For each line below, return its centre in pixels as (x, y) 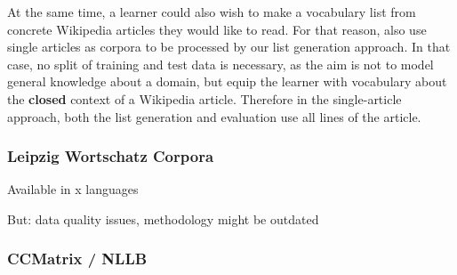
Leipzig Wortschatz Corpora (111, 156)
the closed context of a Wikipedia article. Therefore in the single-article (204, 98)
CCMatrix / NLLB (77, 259)
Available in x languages (73, 189)
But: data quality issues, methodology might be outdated (163, 218)
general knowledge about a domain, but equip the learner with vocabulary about (227, 81)
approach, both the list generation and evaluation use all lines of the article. (214, 116)
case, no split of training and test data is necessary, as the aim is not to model (220, 64)
